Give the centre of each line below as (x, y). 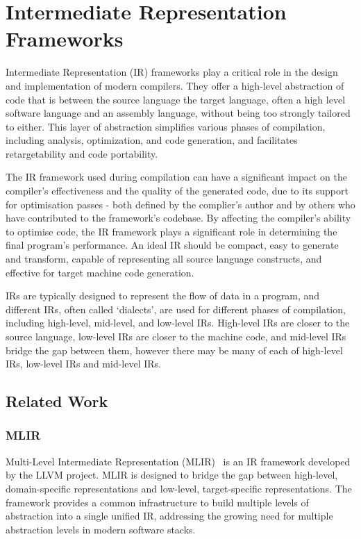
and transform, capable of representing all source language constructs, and (164, 259)
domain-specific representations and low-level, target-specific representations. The (179, 488)
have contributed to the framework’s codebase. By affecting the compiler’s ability (178, 218)
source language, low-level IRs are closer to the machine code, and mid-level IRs (176, 336)
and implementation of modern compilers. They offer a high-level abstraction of (175, 85)
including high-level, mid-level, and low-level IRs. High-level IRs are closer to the (178, 323)
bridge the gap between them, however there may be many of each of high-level (174, 350)
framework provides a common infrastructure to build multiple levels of (157, 502)
